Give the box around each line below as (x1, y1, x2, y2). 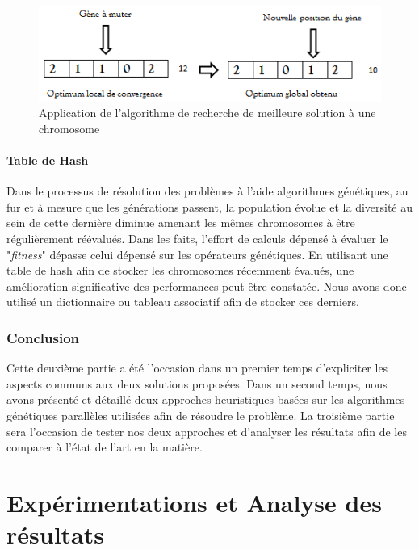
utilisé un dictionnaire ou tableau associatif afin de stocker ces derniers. (6, 293, 359, 310)
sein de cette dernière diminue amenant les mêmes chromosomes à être (6, 214, 355, 231)
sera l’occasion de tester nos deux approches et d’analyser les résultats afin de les (6, 422, 407, 439)
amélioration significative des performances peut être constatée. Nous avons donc (6, 277, 407, 294)
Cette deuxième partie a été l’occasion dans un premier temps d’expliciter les (6, 359, 388, 376)
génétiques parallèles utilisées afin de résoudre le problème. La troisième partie (6, 406, 395, 423)
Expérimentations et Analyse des (6, 485, 382, 519)
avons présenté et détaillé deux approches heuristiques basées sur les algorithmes (6, 391, 405, 408)
